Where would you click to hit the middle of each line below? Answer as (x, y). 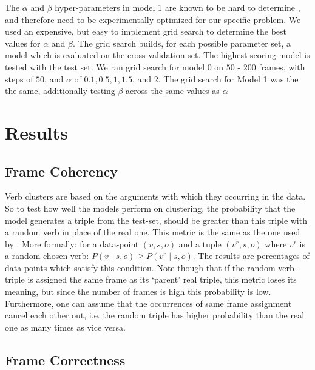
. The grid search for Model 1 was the (228, 79)
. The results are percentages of (251, 256)
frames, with (282, 66)
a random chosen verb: (47, 256)
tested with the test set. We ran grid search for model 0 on (114, 66)
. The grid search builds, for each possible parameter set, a (182, 43)
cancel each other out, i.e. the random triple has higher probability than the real (155, 315)
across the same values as (173, 91)
